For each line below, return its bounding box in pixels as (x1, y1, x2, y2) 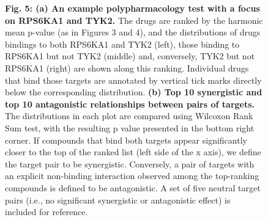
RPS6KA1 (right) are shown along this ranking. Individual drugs (5, 61, 249, 74)
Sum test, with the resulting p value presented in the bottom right (5, 121, 255, 134)
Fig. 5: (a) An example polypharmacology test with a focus (5, 2, 260, 14)
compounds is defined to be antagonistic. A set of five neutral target (5, 181, 261, 194)
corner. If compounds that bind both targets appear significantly (5, 133, 247, 146)
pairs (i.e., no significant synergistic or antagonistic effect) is (5, 193, 231, 206)
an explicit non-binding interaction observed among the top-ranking (5, 169, 259, 182)
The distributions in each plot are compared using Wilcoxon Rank (5, 109, 253, 122)
